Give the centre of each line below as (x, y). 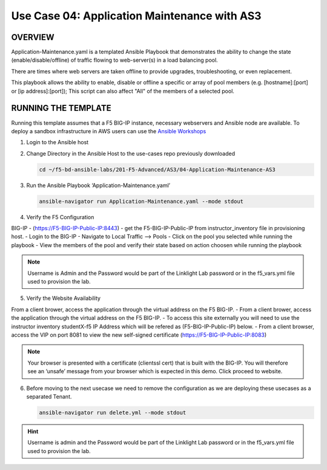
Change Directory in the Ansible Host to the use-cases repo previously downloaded (131, 153)
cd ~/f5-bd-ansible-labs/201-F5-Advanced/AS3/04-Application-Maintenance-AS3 (157, 169)
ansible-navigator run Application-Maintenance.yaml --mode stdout (141, 201)
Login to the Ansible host (58, 142)
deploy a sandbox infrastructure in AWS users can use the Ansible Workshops (109, 131)
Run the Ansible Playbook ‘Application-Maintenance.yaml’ (98, 185)
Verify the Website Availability (64, 298)
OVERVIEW (33, 37)
